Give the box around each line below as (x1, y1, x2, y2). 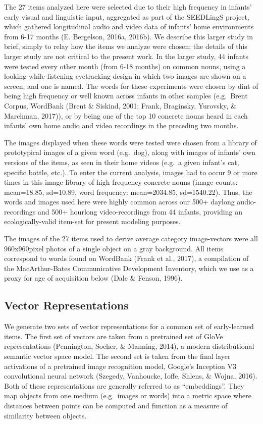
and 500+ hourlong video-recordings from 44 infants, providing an (38, 206, 242, 217)
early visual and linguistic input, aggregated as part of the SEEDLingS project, (4, 11, 249, 22)
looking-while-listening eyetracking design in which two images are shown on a (4, 71, 246, 81)
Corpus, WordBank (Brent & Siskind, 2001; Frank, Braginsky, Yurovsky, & (4, 100, 236, 111)
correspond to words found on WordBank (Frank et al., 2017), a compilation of (4, 253, 249, 263)
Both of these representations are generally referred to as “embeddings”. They (4, 380, 244, 391)
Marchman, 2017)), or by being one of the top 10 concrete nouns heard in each (4, 110, 248, 121)
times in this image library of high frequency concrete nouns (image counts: (4, 177, 238, 187)
